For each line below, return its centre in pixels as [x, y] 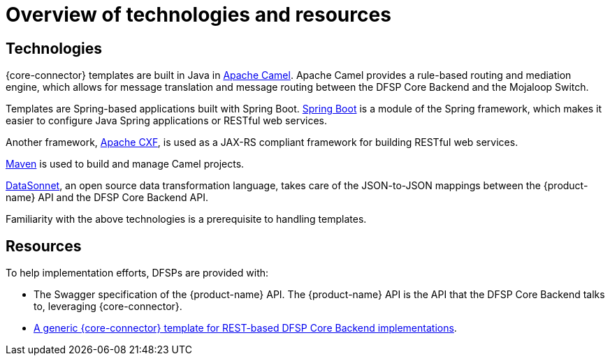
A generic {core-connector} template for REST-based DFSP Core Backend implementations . [245, 328]
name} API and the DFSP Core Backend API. [107, 198]
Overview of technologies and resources [198, 15]
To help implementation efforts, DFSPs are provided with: [137, 273]
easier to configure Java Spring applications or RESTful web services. [166, 121]
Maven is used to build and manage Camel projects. [125, 164]
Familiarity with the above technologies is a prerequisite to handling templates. [186, 219]
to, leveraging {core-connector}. [108, 307]
